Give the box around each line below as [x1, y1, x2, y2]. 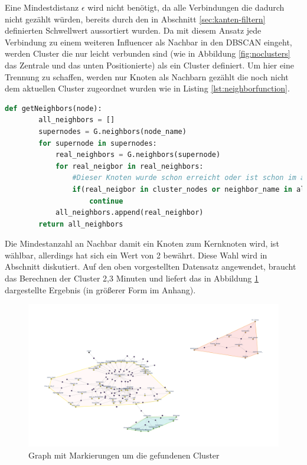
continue [89, 197, 123, 205]
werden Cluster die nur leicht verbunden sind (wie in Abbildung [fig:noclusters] [5, 47, 290, 60]
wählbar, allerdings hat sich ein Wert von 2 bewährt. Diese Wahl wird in [5, 248, 267, 261]
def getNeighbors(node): [5, 104, 102, 113]
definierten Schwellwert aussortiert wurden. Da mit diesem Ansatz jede [5, 24, 262, 37]
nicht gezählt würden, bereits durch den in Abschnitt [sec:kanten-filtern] [5, 12, 266, 25]
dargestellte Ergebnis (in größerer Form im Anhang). [5, 283, 196, 296]
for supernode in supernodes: [38, 139, 157, 148]
